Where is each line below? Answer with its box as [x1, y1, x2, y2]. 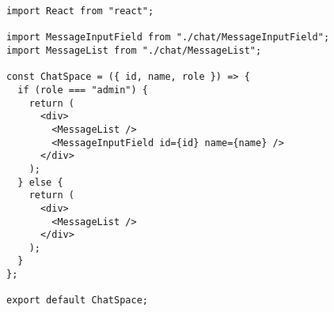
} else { [17, 176, 63, 188]
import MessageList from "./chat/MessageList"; [6, 44, 262, 56]
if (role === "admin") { [17, 84, 148, 96]
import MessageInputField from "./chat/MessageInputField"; [6, 32, 330, 43]
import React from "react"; [6, 6, 154, 17]
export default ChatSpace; [6, 295, 148, 306]
